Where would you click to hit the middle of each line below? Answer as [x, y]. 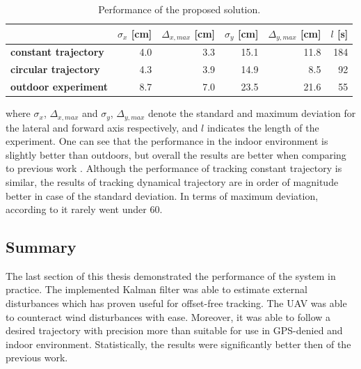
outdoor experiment [59, 86]
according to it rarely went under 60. [84, 209]
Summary [41, 247]
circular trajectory [55, 69]
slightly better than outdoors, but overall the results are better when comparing [176, 154]
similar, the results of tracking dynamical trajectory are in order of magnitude [172, 181]
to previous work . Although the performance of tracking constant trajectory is [174, 168]
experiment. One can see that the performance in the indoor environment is [167, 141]
